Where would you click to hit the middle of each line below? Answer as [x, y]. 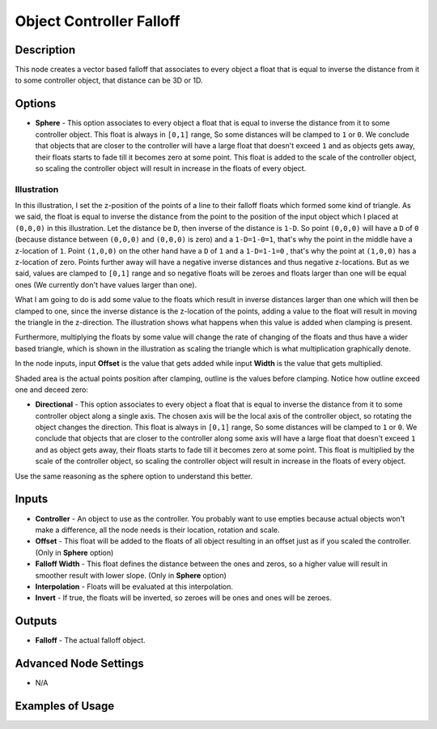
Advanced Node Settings [80, 664]
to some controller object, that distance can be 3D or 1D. [109, 80]
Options [36, 104]
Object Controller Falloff [98, 21]
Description [45, 50]
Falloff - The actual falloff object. [90, 641]
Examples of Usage [65, 706]
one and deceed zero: [52, 390]
